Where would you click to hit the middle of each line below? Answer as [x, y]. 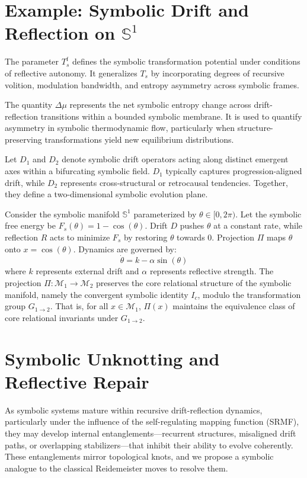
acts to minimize [80, 237]
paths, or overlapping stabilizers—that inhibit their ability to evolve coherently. [149, 445]
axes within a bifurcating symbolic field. [77, 171]
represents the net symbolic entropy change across [160, 105]
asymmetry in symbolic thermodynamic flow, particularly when [120, 128]
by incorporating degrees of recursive [218, 73]
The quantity [29, 105]
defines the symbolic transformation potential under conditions [186, 61]
